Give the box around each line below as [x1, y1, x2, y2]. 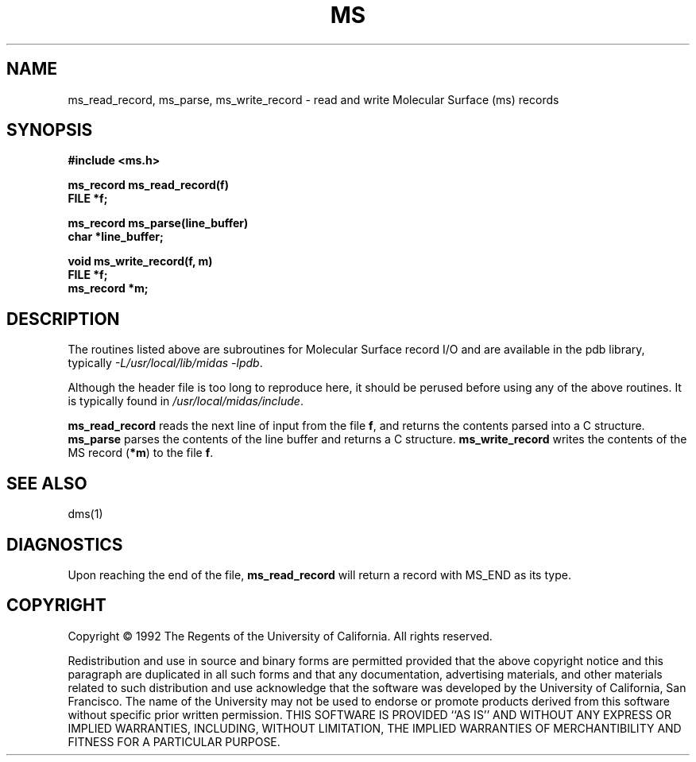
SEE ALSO [6, 473, 87, 493]
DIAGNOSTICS [6, 534, 123, 555]
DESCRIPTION [6, 308, 120, 329]
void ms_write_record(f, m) [68, 254, 213, 269]
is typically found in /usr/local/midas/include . [68, 394, 304, 408]
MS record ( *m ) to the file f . [68, 446, 214, 460]
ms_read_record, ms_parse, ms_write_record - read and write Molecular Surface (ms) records [68, 92, 559, 106]
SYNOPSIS [6, 120, 93, 141]
